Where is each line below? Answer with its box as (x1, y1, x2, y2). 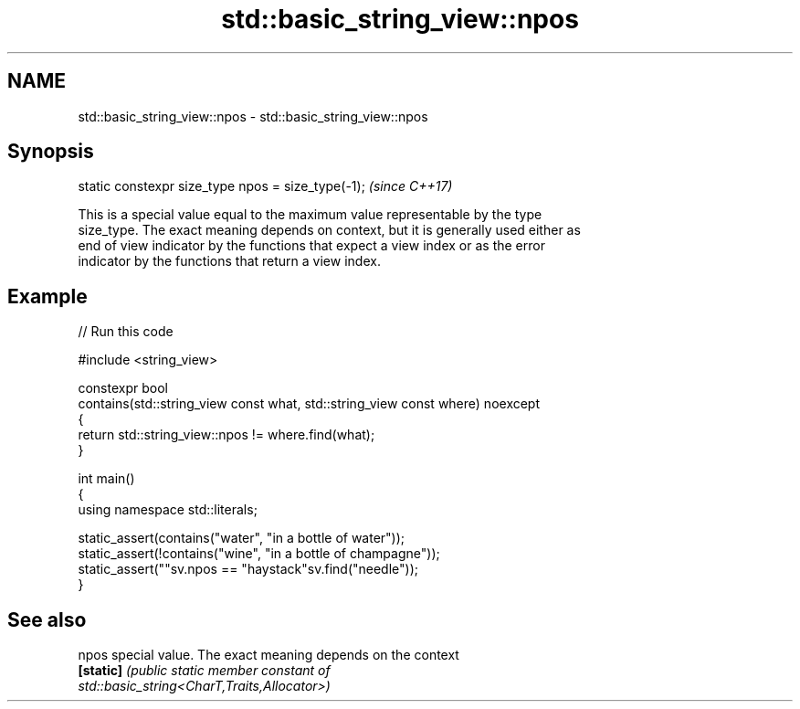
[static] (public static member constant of (78, 662, 331, 679)
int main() (78, 471, 135, 487)
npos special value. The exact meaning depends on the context (78, 647, 459, 663)
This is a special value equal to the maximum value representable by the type (78, 206, 542, 223)
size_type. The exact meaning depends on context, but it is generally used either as (78, 222, 581, 238)
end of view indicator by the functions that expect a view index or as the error (78, 238, 545, 254)
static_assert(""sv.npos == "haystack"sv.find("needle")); (78, 561, 418, 577)
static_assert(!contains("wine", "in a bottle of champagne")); (78, 545, 440, 562)
